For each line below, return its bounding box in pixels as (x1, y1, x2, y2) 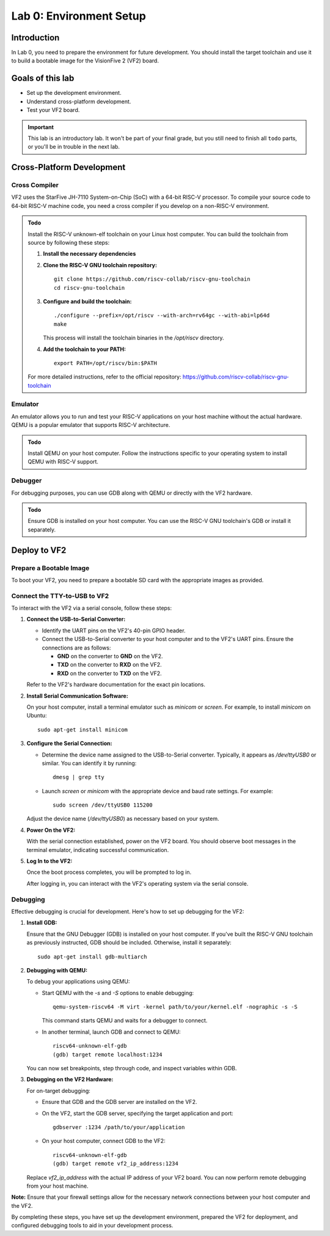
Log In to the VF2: (26, 857, 73, 865)
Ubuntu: (26, 712, 47, 719)
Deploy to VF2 (11, 545, 67, 555)
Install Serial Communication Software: (26, 692, 128, 700)
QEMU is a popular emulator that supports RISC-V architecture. (11, 421, 170, 429)
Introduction (11, 32, 60, 43)
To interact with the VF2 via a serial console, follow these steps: (11, 604, 172, 612)
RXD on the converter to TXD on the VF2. (57, 670, 162, 677)
